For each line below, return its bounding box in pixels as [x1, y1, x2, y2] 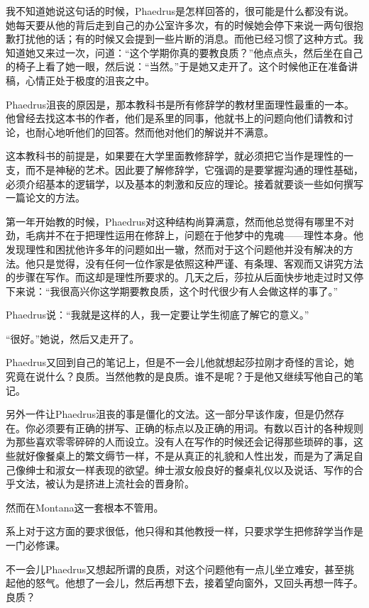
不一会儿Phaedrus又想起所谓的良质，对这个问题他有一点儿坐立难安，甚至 [6, 561, 345, 576]
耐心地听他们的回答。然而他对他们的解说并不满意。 [35, 124, 274, 139]
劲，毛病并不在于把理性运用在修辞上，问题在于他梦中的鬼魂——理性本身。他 [6, 228, 363, 243]
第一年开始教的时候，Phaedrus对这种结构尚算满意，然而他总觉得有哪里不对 [6, 214, 355, 228]
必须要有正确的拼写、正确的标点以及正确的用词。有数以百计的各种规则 [35, 420, 363, 435]
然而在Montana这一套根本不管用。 [6, 499, 164, 514]
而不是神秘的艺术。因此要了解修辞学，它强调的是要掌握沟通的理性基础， [25, 162, 363, 177]
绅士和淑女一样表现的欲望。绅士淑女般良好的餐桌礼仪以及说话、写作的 [25, 462, 353, 477]
